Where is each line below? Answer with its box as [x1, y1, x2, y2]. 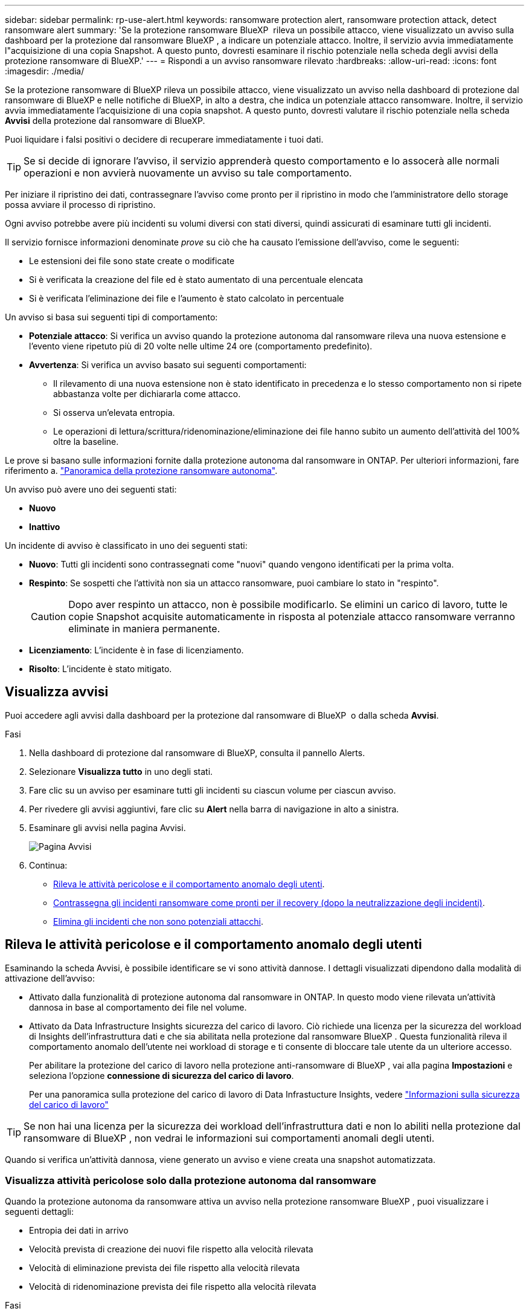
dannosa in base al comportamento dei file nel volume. [29, 1002, 247, 1012]
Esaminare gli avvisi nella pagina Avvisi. [29, 822, 186, 833]
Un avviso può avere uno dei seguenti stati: [5, 484, 177, 494]
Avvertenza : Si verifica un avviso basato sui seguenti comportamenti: [29, 360, 307, 370]
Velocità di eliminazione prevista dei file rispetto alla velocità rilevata [29, 1263, 300, 1274]
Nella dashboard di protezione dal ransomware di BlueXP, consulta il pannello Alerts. [29, 747, 365, 758]
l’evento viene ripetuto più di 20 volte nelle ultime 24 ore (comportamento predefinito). [29, 341, 373, 351]
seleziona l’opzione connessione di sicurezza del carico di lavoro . [29, 1070, 294, 1081]
